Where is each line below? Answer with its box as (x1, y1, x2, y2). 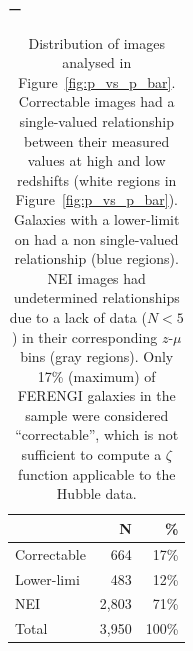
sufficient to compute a (21, 444, 162, 465)
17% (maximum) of (37, 365, 156, 386)
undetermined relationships (13, 287, 180, 308)
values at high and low (27, 150, 166, 171)
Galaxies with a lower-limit (13, 208, 180, 229)
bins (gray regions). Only (20, 346, 174, 367)
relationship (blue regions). (14, 248, 179, 269)
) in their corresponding (11, 326, 158, 347)
